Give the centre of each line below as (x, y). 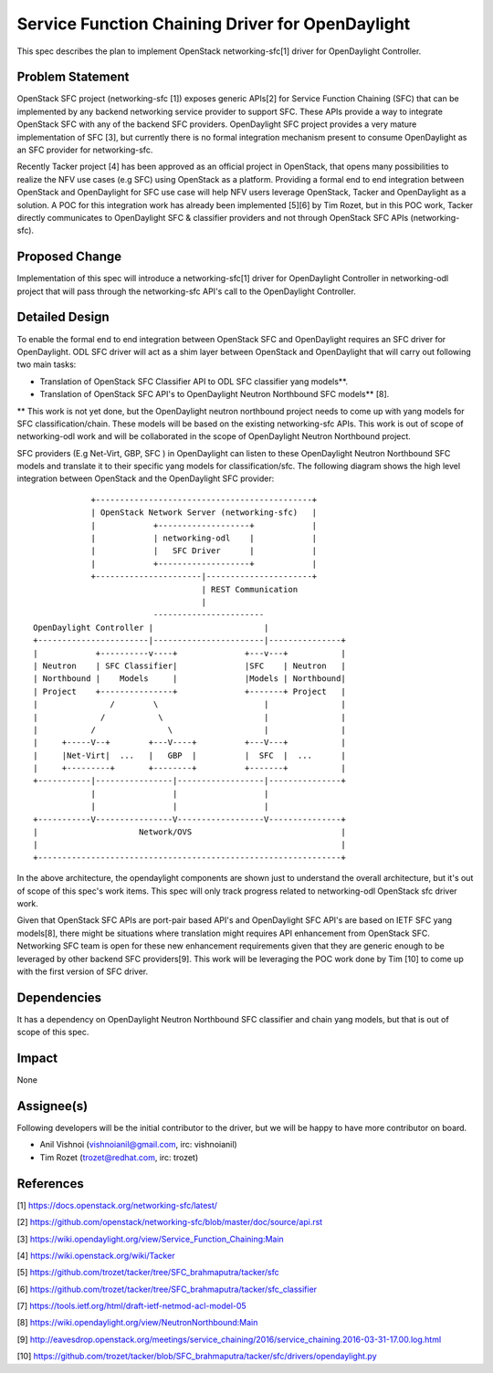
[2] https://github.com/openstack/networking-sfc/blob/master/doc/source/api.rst (170, 1222)
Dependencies (59, 997)
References (50, 1184)
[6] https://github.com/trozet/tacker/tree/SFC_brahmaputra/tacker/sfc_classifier (167, 1289)
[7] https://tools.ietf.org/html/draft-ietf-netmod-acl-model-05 (131, 1306)
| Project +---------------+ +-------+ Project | (189, 691)
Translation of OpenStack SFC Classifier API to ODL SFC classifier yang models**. (194, 381)
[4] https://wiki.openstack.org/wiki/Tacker (96, 1255)
